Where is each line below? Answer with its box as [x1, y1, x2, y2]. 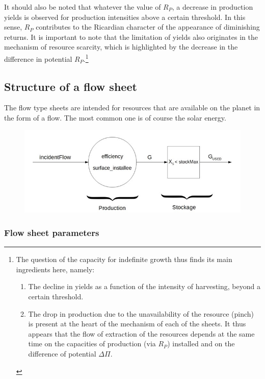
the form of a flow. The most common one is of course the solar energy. [4, 112, 226, 123]
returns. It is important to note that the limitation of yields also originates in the [4, 31, 258, 42]
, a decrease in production [172, 2, 253, 12]
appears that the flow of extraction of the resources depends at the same [28, 328, 255, 339]
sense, [4, 21, 22, 32]
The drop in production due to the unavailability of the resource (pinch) [28, 308, 254, 319]
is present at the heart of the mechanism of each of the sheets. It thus [28, 318, 246, 329]
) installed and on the [167, 338, 235, 349]
